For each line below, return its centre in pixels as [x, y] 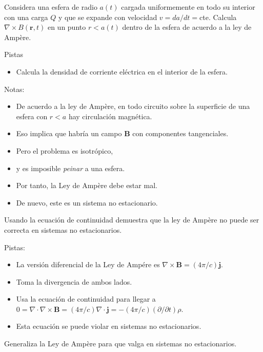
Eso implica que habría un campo [69, 133]
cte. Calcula [218, 17]
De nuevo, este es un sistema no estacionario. [87, 202]
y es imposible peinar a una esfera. [70, 168]
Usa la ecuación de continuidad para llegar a [86, 299]
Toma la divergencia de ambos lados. [74, 281]
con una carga [26, 17]
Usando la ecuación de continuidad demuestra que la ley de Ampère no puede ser [132, 220]
